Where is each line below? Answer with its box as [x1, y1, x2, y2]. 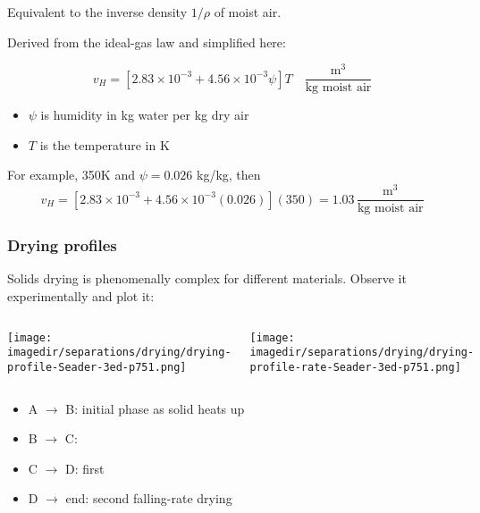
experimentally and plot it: [7, 286, 155, 305]
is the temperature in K [39, 135, 170, 154]
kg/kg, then [196, 165, 261, 184]
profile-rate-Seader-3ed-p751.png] [249, 360, 461, 374]
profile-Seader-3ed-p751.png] [7, 360, 187, 374]
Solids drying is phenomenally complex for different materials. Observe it [7, 269, 407, 288]
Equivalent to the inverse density [7, 2, 188, 21]
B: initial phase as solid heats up [65, 399, 245, 417]
